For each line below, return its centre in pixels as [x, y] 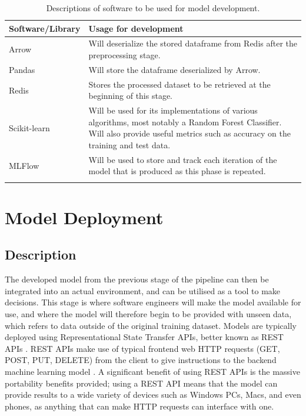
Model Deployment [84, 217]
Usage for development [136, 28]
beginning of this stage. [131, 96]
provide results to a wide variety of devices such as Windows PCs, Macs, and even [153, 395]
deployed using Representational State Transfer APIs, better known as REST [144, 337]
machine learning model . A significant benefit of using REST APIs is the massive [152, 372]
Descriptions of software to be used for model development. [153, 8]
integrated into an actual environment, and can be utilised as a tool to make [143, 290]
